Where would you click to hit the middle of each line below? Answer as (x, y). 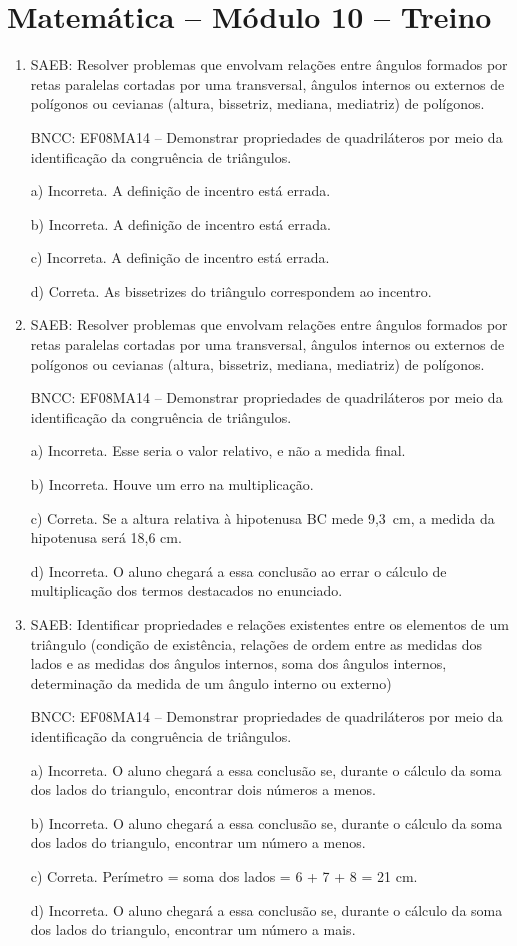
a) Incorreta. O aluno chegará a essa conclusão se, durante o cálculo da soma (266, 769)
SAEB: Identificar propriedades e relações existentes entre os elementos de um (269, 624)
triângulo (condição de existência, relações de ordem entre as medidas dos (256, 643)
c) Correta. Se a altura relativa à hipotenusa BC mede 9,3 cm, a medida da (262, 517)
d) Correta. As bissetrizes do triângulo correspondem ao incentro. (231, 290)
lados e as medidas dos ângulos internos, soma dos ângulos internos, (238, 663)
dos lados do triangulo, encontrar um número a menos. (198, 842)
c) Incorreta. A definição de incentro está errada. (180, 257)
